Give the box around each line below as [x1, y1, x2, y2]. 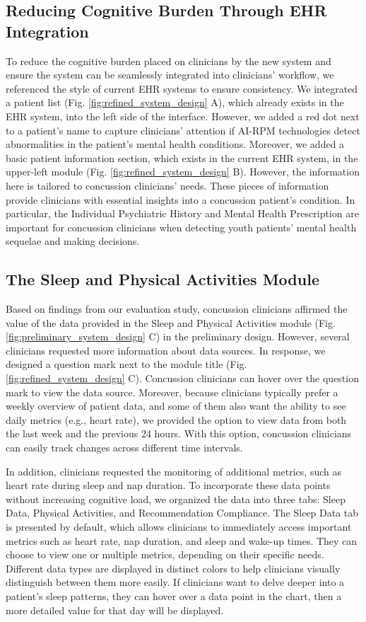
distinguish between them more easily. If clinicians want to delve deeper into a [6, 575, 345, 589]
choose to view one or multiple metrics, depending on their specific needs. [6, 547, 324, 562]
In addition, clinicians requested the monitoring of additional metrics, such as [6, 463, 341, 478]
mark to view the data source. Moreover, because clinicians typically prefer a [6, 384, 338, 399]
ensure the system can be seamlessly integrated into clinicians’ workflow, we [6, 67, 334, 82]
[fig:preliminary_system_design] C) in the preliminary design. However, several [6, 329, 350, 344]
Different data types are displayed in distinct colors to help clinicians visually [6, 560, 341, 575]
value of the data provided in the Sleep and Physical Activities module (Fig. [6, 315, 336, 330]
